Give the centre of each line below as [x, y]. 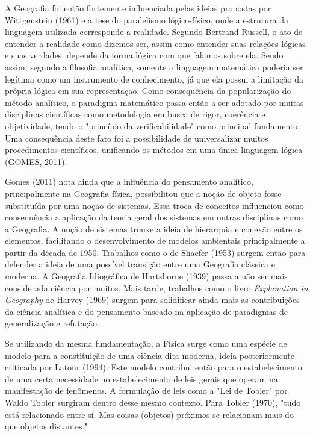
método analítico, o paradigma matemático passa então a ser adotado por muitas [154, 102]
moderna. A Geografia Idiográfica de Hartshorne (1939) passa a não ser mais [146, 276]
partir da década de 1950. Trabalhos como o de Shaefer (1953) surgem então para [155, 252]
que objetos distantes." [46, 426]
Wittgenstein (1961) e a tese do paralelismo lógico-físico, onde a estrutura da [147, 20]
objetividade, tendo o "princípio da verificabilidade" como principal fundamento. [153, 126]
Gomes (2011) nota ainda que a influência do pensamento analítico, [129, 182]
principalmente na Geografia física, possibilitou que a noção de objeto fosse [143, 193]
